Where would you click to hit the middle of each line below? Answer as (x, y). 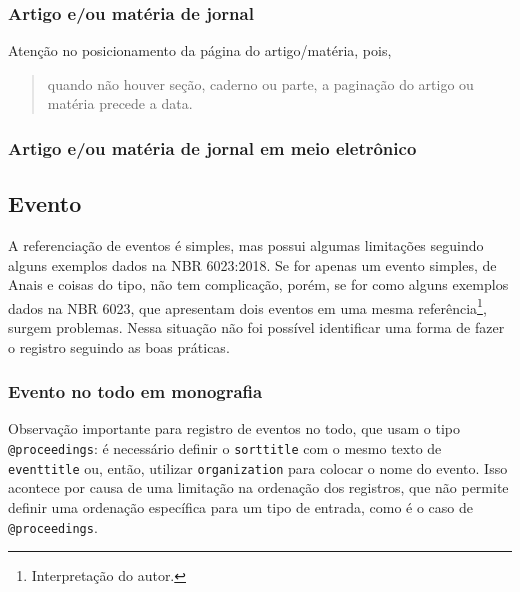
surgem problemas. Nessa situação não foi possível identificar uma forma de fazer (256, 327)
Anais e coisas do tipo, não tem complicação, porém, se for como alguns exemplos (258, 284)
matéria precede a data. (120, 103)
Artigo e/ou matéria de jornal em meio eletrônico (212, 147)
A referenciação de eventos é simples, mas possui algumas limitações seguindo (246, 245)
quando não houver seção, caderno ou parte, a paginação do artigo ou (260, 83)
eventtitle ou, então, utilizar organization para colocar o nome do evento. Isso (258, 467)
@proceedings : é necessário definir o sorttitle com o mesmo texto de (225, 448)
